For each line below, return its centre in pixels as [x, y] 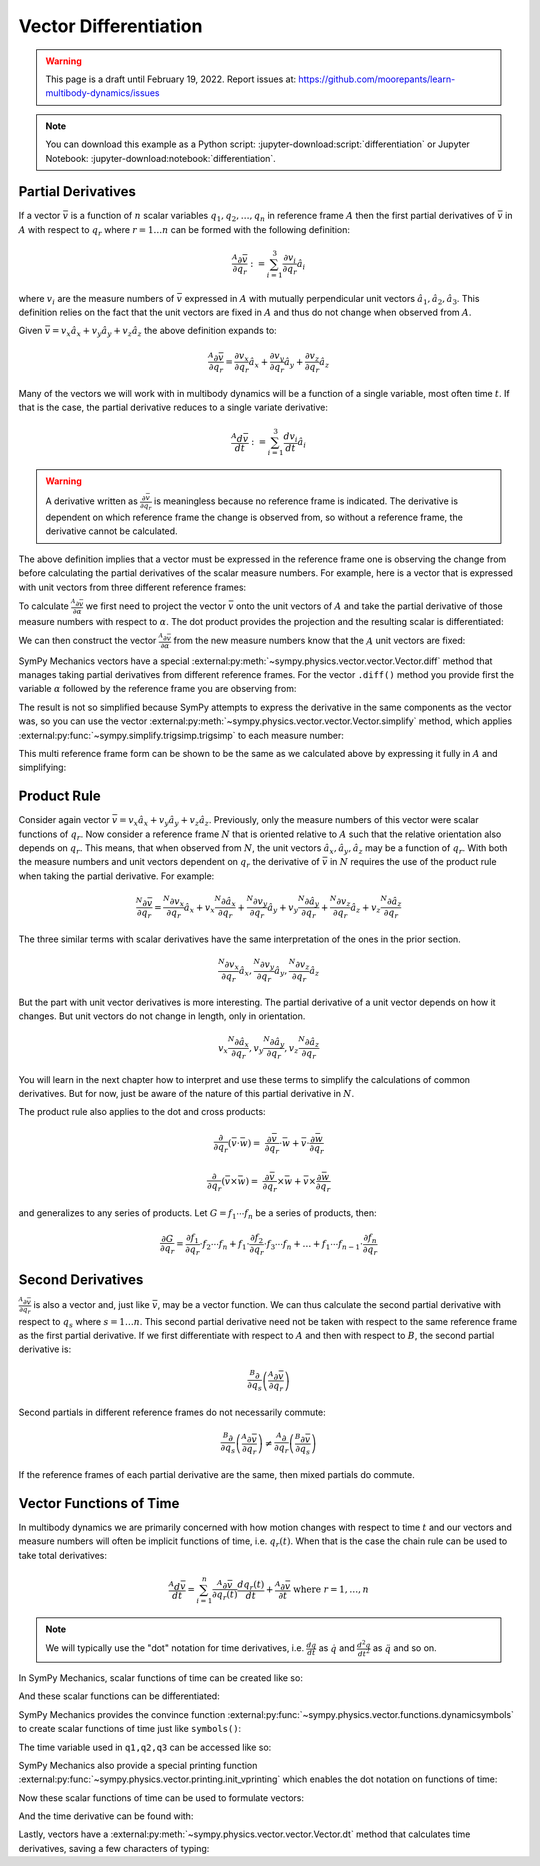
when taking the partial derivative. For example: [116, 876]
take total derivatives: [62, 1555]
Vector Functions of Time [99, 1503]
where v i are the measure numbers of [96, 299]
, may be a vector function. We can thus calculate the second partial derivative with [329, 1305]
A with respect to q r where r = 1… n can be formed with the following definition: [184, 230]
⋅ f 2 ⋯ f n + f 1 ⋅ [224, 1245]
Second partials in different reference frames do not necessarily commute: [172, 1412]
